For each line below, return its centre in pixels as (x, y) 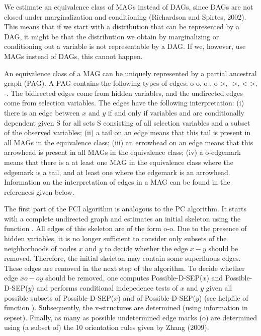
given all (219, 288)
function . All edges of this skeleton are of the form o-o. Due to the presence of (125, 228)
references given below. (39, 191)
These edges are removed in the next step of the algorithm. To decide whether (124, 268)
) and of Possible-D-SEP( (157, 297)
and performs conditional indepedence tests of (107, 288)
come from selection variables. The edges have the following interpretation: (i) (124, 103)
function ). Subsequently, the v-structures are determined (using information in (126, 307)
